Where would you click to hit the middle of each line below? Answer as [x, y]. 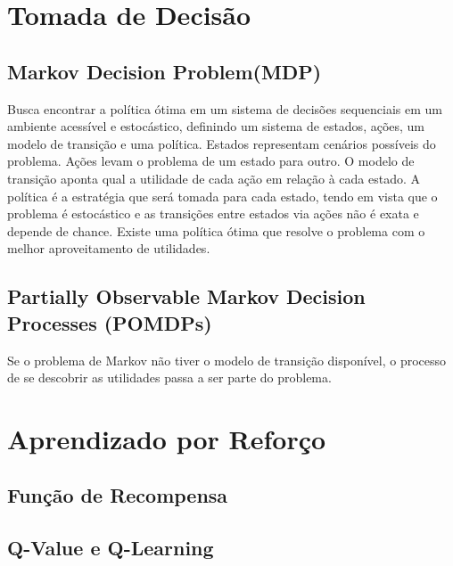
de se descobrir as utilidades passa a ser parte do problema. [169, 377]
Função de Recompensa [118, 495]
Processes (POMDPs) [110, 322]
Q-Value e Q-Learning [111, 548]
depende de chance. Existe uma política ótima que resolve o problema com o [216, 230]
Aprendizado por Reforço [167, 438]
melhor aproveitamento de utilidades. [109, 248]
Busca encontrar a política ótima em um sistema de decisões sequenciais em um [225, 108]
